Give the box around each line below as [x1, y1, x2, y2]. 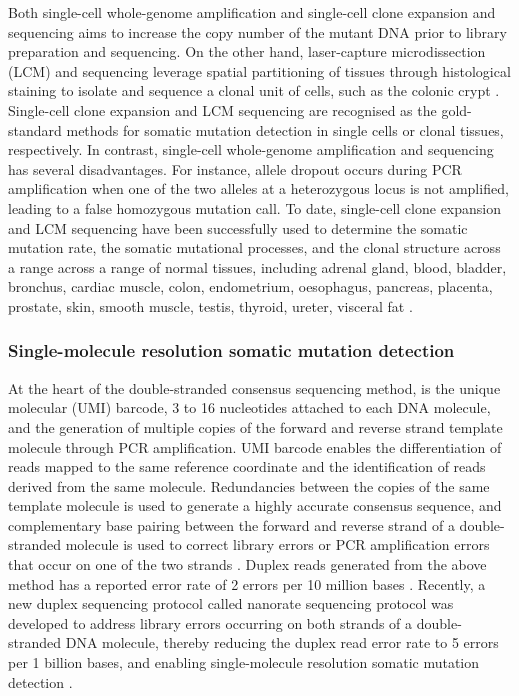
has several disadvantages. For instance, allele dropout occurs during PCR [8, 158, 462, 179]
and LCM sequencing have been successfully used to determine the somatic [8, 217, 468, 238]
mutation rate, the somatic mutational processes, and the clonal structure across [8, 237, 501, 258]
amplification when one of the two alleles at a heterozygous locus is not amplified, [8, 178, 509, 199]
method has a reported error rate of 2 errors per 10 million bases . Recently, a [8, 573, 486, 594]
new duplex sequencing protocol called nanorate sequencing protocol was [8, 593, 454, 614]
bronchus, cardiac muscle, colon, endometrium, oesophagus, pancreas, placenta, [8, 276, 493, 297]
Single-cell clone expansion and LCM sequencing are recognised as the [8, 99, 437, 120]
